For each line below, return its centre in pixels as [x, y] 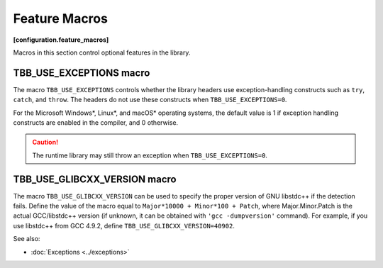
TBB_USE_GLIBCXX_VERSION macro [95, 179]
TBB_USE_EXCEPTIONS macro [82, 73]
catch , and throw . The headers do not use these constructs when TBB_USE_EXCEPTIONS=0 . [150, 100]
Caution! [45, 143]
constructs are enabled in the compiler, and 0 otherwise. [96, 123]
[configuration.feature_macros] [61, 40]
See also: [27, 239]
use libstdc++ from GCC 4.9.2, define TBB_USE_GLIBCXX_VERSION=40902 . [124, 225]
